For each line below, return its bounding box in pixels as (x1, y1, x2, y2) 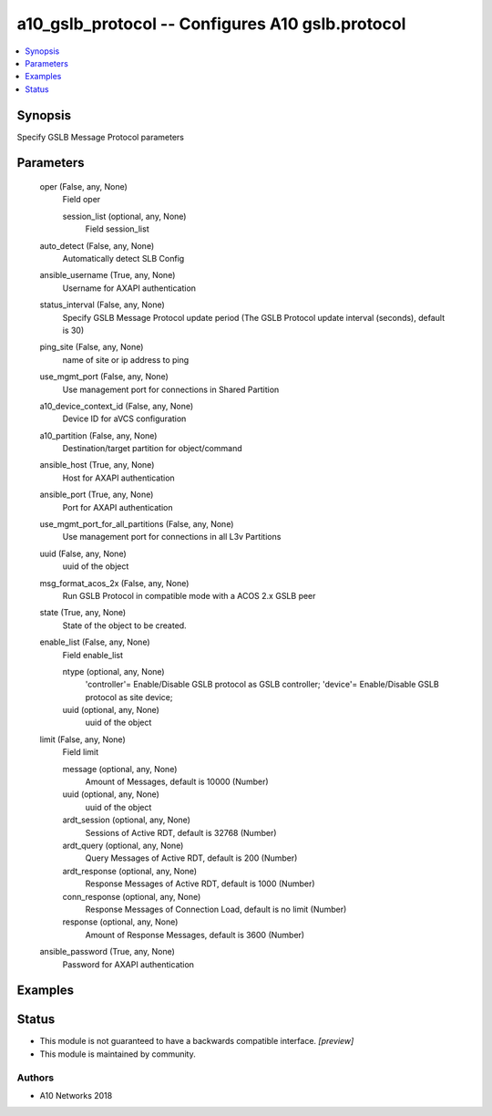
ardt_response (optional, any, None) (62, 865, 198, 876)
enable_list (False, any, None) (39, 636, 150, 647)
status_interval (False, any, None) (39, 299, 166, 310)
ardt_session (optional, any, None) (62, 814, 191, 825)
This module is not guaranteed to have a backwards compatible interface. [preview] (39, 1036, 354, 1047)
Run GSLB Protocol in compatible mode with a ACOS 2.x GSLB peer (62, 590, 316, 601)
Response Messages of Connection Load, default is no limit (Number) (85, 904, 347, 914)
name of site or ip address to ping (62, 354, 190, 365)
